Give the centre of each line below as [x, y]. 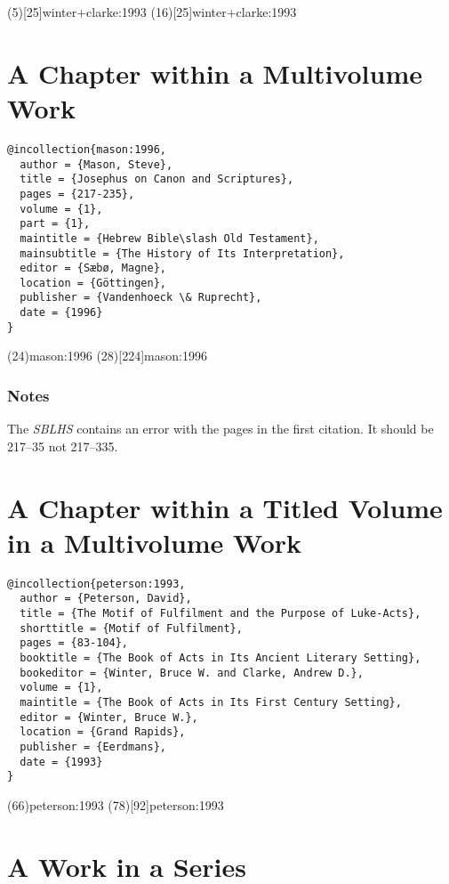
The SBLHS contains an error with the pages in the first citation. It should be [220, 429]
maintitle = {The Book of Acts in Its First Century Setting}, [211, 702]
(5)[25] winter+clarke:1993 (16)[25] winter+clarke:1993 [152, 12]
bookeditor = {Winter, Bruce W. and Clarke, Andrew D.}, [192, 673]
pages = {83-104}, [74, 643]
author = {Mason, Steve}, [96, 164]
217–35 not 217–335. [63, 446]
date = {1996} [61, 313]
